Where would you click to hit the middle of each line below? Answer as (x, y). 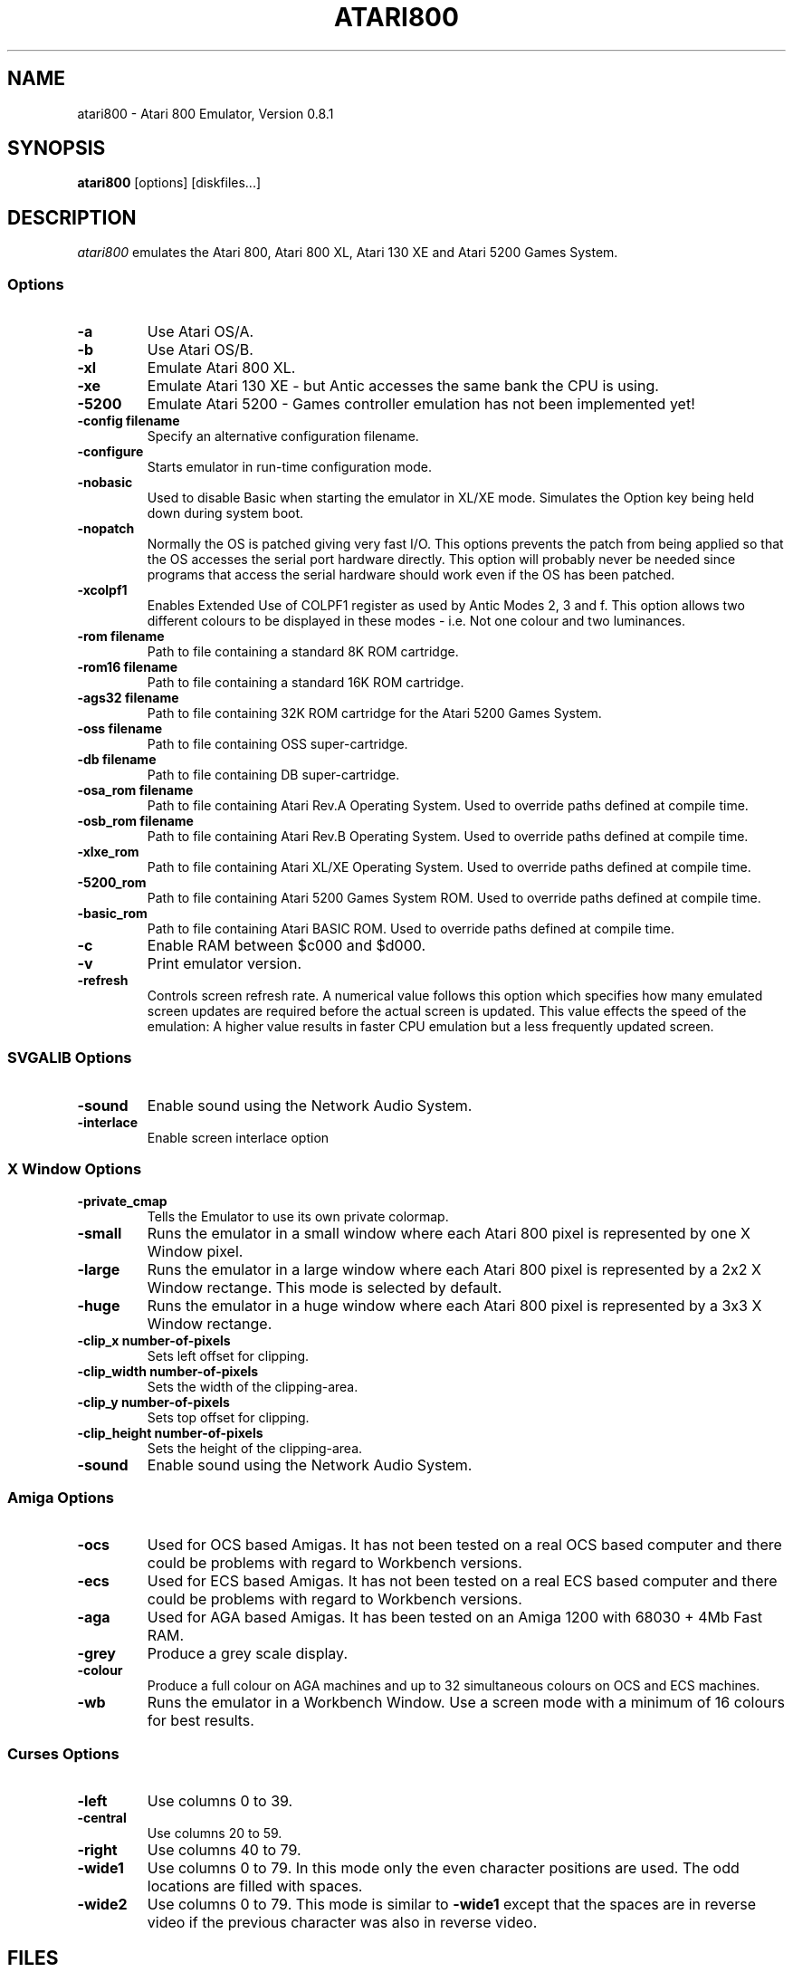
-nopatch (106, 529)
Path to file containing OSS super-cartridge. (277, 744)
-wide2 (102, 1905)
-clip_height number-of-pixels (170, 1432)
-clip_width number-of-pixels (168, 1371)
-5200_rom (112, 883)
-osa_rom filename (135, 790)
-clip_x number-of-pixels (154, 1340)
